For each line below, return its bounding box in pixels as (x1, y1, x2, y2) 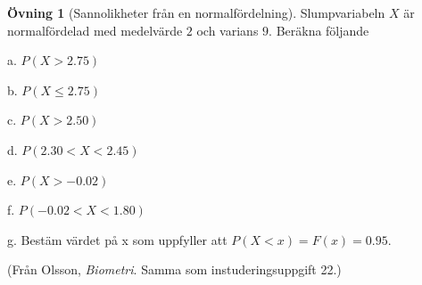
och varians (196, 20, 259, 39)
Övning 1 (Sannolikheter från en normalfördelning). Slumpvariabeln (7, 4, 385, 21)
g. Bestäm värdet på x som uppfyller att (7, 230, 228, 248)
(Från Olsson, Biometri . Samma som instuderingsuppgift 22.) (7, 260, 342, 279)
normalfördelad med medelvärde (7, 20, 183, 39)
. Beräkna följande (269, 20, 369, 39)
